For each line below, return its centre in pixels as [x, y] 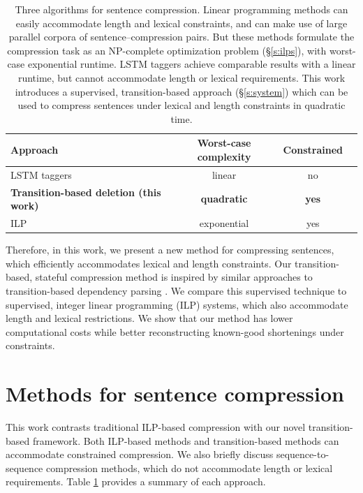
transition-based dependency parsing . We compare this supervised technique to [176, 290]
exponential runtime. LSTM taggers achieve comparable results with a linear [192, 64]
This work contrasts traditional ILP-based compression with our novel [156, 427]
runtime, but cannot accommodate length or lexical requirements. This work [181, 77]
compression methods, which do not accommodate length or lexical [190, 468]
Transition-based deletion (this [86, 192]
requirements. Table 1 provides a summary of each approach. [136, 481]
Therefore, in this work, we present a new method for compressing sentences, [170, 250]
